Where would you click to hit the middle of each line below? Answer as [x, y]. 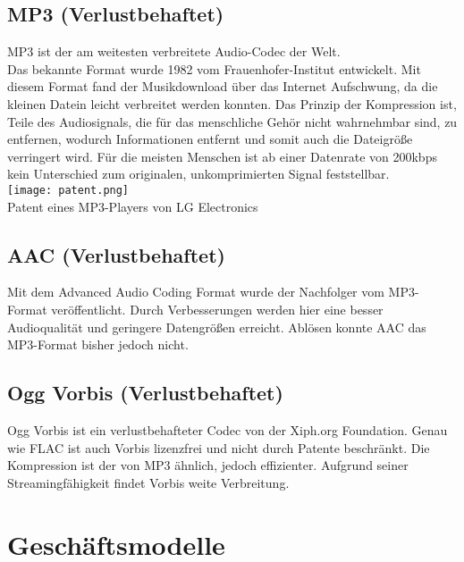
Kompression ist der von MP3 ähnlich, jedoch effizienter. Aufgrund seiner [208, 465]
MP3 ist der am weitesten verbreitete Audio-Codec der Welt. [174, 51]
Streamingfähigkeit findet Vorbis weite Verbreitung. [148, 482]
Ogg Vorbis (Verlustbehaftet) [145, 393]
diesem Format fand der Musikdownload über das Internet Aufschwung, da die [223, 86]
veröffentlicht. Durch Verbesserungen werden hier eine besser [217, 309]
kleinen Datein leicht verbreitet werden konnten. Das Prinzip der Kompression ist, [232, 103]
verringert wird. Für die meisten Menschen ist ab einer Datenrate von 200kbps [222, 156]
